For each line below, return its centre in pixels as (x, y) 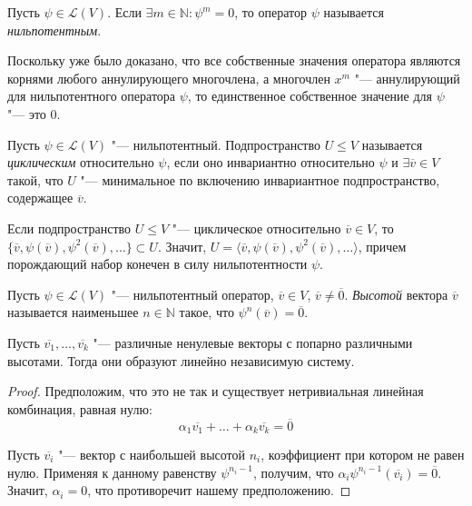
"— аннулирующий (407, 78)
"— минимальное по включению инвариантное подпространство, (260, 179)
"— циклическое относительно (256, 228)
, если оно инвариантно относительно (270, 162)
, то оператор (270, 12)
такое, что (206, 312)
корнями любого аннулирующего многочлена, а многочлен (169, 78)
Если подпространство (69, 228)
